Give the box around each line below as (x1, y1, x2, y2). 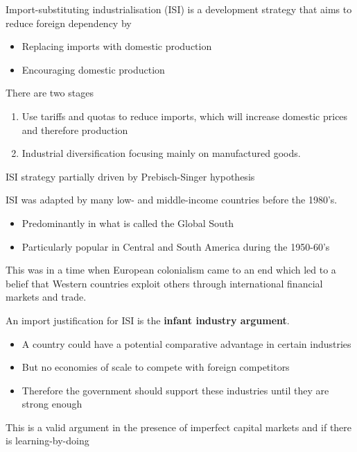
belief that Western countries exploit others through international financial (6, 276, 323, 290)
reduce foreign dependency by (6, 15, 132, 30)
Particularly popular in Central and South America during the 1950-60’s (21, 239, 330, 253)
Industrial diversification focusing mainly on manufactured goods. (21, 146, 301, 160)
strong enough (21, 396, 82, 411)
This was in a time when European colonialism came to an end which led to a (6, 262, 336, 277)
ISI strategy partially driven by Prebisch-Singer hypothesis (6, 169, 255, 183)
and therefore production (21, 122, 128, 137)
